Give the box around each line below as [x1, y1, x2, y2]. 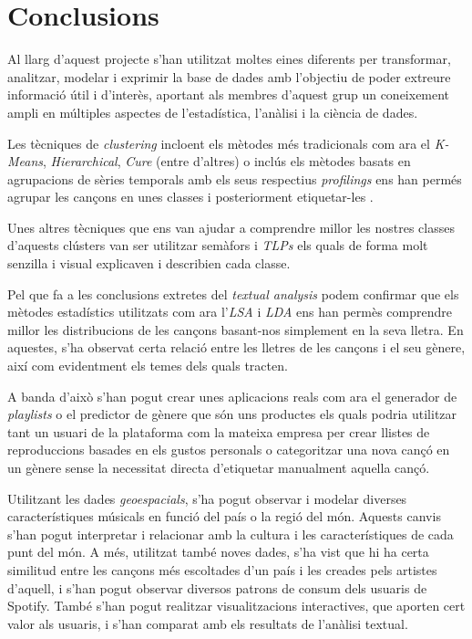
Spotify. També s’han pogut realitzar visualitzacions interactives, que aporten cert [7, 596, 466, 615]
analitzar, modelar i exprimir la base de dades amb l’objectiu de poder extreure [7, 67, 451, 86]
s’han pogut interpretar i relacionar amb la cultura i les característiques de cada [7, 524, 454, 543]
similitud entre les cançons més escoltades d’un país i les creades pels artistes [7, 560, 437, 579]
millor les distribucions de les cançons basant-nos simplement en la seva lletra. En [7, 319, 464, 339]
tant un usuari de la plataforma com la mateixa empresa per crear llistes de [7, 422, 430, 441]
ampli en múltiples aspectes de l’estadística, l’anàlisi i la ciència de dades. [7, 102, 418, 121]
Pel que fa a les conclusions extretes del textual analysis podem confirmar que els [7, 284, 459, 303]
